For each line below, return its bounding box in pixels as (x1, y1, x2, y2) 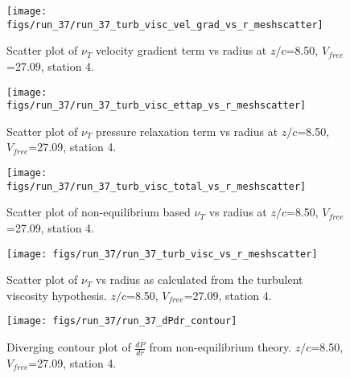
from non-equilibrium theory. (149, 339, 292, 355)
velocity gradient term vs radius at (96, 42, 267, 59)
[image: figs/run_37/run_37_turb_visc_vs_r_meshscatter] (6, 248, 318, 260)
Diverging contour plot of (6, 339, 131, 355)
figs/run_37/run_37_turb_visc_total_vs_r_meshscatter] (6, 180, 307, 192)
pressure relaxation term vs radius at (96, 122, 278, 139)
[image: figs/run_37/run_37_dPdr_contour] (6, 315, 237, 327)
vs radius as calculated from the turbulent (96, 271, 303, 288)
